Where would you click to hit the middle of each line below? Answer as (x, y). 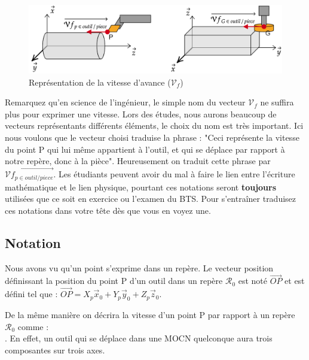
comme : (33, 326)
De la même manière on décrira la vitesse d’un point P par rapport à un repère (150, 314)
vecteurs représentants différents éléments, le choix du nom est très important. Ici (154, 125)
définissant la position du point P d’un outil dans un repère (114, 281)
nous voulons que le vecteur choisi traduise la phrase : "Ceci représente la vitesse (152, 137)
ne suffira (277, 102)
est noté (253, 281)
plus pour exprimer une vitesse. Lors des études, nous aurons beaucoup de (141, 114)
